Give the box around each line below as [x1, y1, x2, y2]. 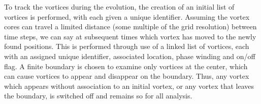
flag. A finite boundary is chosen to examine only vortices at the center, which [4, 61, 248, 71]
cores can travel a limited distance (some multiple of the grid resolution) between [4, 21, 257, 32]
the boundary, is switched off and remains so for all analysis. [4, 90, 192, 101]
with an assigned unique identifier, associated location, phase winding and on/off [4, 50, 255, 61]
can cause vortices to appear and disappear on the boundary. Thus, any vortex [4, 71, 249, 81]
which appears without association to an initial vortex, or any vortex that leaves [4, 80, 254, 91]
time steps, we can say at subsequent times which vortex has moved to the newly [4, 31, 256, 41]
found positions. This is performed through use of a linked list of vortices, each [4, 41, 249, 51]
